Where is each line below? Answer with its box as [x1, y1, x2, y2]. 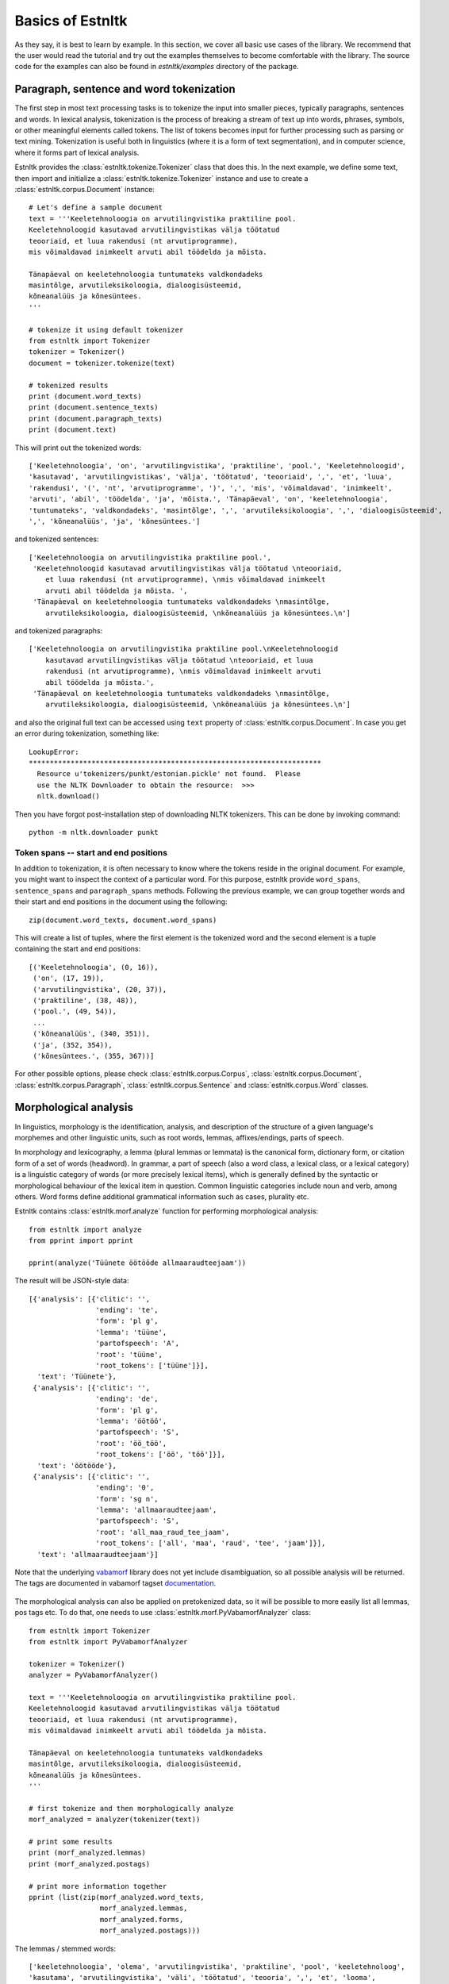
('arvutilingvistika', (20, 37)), [33, 985, 167, 994]
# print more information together [29, 1882, 167, 1890]
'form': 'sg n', [95, 1494, 159, 1503]
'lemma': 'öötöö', [95, 1417, 167, 1425]
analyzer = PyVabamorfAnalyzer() [29, 1671, 159, 1680]
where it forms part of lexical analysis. [14, 148, 140, 157]
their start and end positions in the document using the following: [14, 897, 228, 906]
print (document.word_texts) [29, 392, 142, 401]
